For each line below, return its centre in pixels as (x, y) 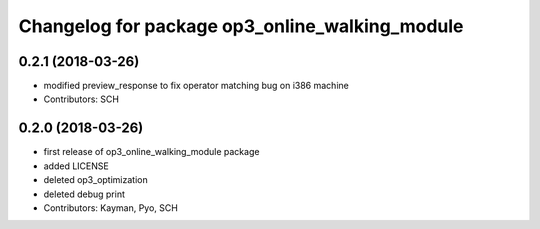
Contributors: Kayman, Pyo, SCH (111, 207)
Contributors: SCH (81, 99)
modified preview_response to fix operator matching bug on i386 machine (196, 86)
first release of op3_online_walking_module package (151, 152)
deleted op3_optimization (96, 180)
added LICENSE (76, 166)
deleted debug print (84, 194)
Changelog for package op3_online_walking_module (241, 26)
